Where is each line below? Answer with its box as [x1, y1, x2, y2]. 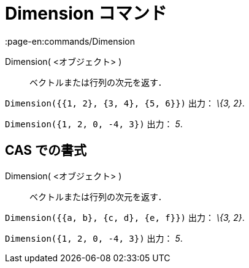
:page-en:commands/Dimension [5, 35, 135, 47]
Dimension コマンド [5, 3, 167, 24]
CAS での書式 [5, 143, 87, 158]
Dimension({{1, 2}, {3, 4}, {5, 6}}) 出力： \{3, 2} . [5, 97, 245, 108]
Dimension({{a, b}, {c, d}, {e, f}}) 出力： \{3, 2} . [5, 212, 245, 223]
